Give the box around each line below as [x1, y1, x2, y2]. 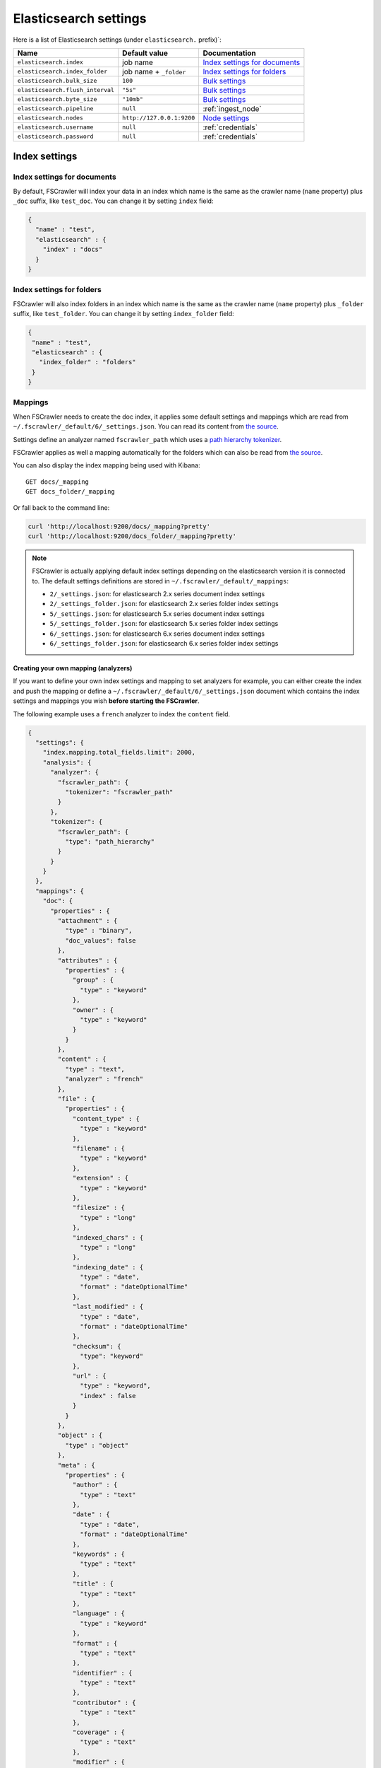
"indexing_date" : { [72, 1263, 144, 1271]
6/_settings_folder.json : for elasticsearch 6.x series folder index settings [49, 639, 279, 648]
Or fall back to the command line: [13, 503, 110, 512]
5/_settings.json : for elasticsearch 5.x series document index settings [49, 609, 265, 618]
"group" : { [72, 976, 114, 984]
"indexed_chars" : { [72, 1233, 144, 1241]
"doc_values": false [64, 936, 137, 944]
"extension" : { [72, 1174, 129, 1182]
